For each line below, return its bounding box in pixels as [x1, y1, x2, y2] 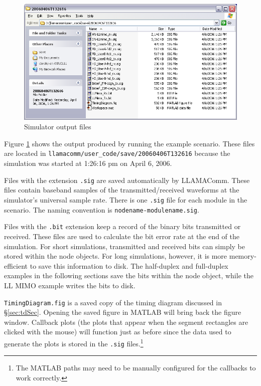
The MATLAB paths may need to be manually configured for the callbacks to [16, 362, 256, 373]
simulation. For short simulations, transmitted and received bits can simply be [4, 241, 245, 251]
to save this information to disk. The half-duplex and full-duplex [30, 260, 228, 271]
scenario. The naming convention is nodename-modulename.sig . [4, 204, 199, 215]
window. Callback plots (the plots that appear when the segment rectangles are [4, 316, 248, 327]
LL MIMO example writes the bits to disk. [4, 280, 136, 290]
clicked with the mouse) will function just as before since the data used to [4, 326, 231, 337]
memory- [229, 251, 256, 261]
